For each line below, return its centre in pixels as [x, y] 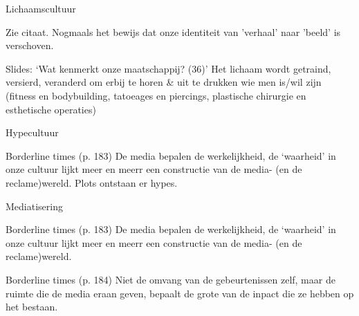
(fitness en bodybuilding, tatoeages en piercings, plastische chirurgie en [156, 95]
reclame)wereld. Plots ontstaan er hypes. [92, 182]
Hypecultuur [32, 132]
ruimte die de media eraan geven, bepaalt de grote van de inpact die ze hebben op [180, 293]
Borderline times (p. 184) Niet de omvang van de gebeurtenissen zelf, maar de [171, 279]
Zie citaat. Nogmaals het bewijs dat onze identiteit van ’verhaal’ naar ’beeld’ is [173, 31]
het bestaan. [32, 307]
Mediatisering [34, 206]
